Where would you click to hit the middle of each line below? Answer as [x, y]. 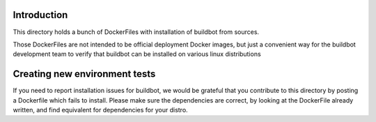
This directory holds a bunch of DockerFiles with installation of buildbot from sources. [136, 32]
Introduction [40, 15]
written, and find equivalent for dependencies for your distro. [100, 110]
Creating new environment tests [84, 74]
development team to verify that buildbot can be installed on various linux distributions [137, 54]
